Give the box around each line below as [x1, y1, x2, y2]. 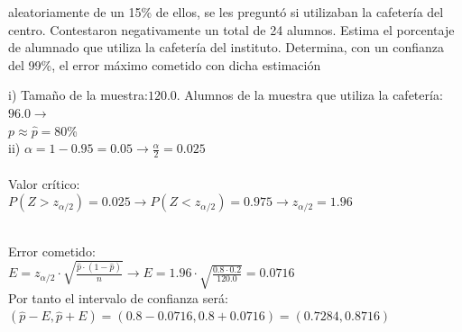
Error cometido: [8, 241, 96, 260]
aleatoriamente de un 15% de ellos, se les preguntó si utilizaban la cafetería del [8, 3, 444, 21]
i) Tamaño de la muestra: [8, 85, 148, 104]
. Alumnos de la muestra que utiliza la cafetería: [176, 85, 443, 104]
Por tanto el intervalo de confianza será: [8, 288, 228, 307]
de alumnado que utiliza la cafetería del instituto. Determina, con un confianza [8, 38, 444, 57]
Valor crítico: [8, 174, 80, 193]
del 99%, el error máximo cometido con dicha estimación [8, 55, 321, 74]
